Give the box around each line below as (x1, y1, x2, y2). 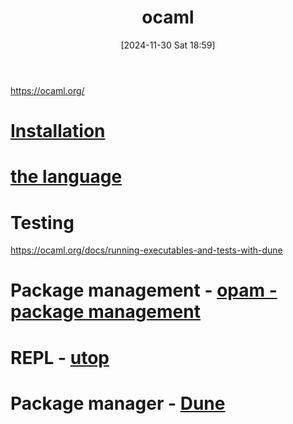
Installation (10, 120, 106, 143)
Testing (10, 211, 75, 234)
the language (10, 166, 123, 188)
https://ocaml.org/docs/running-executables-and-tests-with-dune (10, 244, 283, 256)
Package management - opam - (10, 279, 278, 302)
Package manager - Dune (10, 392, 226, 415)
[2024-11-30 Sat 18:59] (120, 39, 216, 51)
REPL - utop (10, 346, 110, 369)
